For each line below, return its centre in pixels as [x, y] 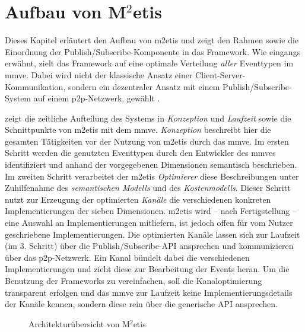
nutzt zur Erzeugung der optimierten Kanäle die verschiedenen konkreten [138, 199]
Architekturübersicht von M [79, 323]
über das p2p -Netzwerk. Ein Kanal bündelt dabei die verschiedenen [127, 257]
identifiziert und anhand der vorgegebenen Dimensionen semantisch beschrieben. [151, 165]
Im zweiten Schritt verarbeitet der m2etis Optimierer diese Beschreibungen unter [152, 176]
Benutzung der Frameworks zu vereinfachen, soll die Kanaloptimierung [134, 280]
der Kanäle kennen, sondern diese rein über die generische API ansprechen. [142, 304]
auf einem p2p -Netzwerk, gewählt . [97, 98]
